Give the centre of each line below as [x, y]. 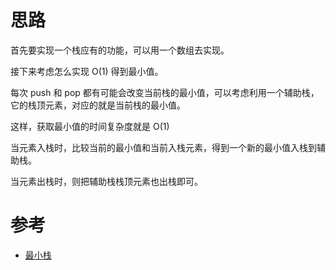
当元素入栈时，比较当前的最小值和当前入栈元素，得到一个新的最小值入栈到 [163, 147]
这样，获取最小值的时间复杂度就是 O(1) [90, 126]
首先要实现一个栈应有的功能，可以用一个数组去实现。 [120, 50]
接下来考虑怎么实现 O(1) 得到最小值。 [87, 71]
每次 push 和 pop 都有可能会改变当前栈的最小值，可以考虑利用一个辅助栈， [165, 92]
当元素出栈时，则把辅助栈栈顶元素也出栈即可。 [106, 181]
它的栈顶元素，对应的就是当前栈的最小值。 [98, 105]
